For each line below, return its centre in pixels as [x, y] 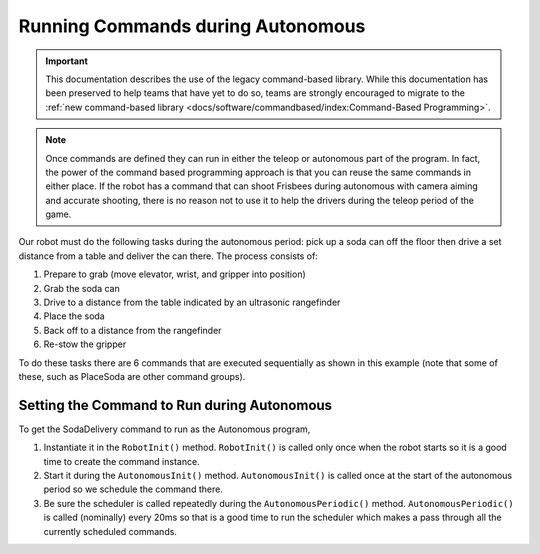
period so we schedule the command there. [133, 489]
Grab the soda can [81, 288]
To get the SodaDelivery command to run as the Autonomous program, [164, 429]
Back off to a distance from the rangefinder [132, 330]
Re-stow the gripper [85, 344]
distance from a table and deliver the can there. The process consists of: [168, 256]
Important [67, 61]
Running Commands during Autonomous [192, 26]
